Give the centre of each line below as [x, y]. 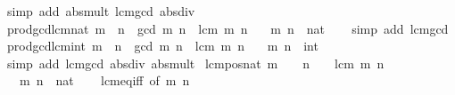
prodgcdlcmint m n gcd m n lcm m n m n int [162, 46]
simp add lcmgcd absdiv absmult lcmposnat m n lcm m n [195, 63]
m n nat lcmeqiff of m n [104, 80]
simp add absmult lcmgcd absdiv [101, 11]
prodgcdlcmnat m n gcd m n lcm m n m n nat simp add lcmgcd [227, 28]
